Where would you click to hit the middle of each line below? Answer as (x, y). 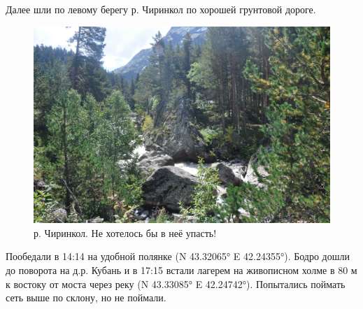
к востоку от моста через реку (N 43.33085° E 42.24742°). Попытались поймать (176, 283)
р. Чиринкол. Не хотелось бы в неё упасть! (125, 232)
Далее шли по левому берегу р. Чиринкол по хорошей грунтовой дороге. (161, 9)
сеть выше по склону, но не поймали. (86, 297)
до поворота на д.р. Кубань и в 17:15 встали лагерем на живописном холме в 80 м (181, 270)
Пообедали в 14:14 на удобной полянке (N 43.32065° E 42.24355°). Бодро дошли (178, 256)
